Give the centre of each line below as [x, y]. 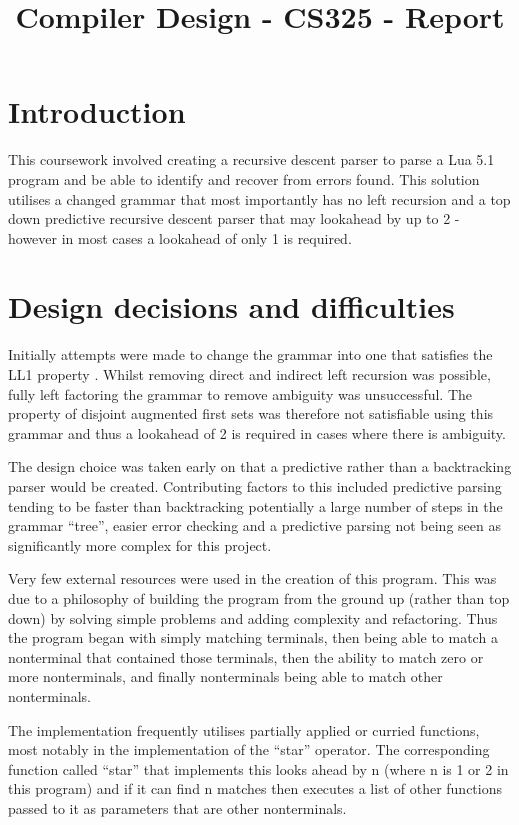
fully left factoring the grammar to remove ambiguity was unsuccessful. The [240, 393]
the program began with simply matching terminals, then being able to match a [253, 637]
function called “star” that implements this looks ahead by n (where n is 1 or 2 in [258, 768]
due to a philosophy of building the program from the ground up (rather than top [259, 597]
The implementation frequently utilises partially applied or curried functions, [244, 729]
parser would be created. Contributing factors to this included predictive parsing [255, 485]
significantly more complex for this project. [140, 544]
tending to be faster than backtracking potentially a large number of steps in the [255, 505]
